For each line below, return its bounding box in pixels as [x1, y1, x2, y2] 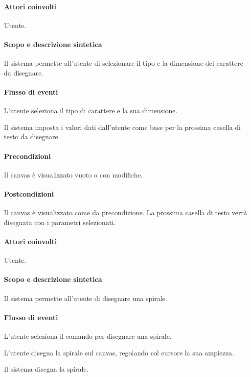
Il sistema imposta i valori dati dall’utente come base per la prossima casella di [4, 122, 241, 132]
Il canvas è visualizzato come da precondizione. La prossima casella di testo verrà [4, 207, 247, 218]
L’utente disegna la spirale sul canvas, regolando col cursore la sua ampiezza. [4, 347, 234, 357]
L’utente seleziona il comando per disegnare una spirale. [4, 330, 172, 341]
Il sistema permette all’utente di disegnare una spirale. [4, 293, 167, 303]
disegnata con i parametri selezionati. [4, 217, 116, 227]
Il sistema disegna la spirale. [4, 364, 89, 374]
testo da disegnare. [4, 131, 60, 142]
